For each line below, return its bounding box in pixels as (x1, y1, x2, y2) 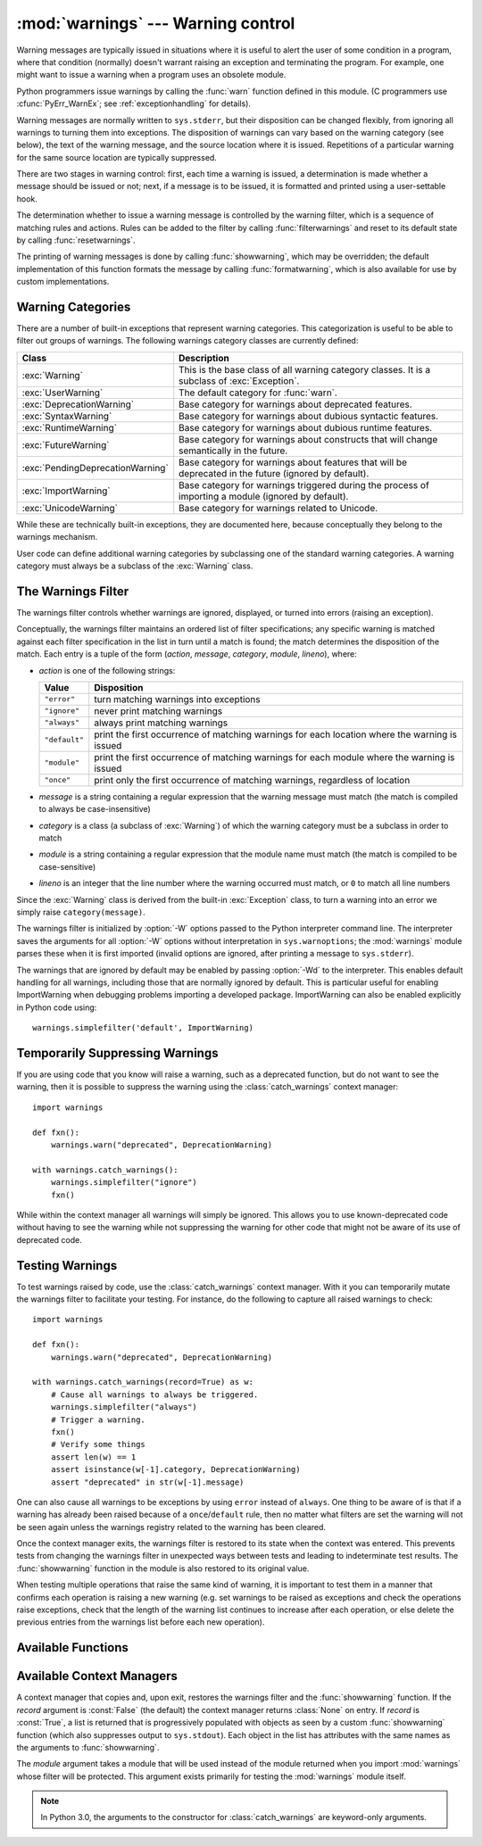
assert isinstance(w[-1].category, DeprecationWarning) (50, 1464, 301, 1475)
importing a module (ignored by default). (179, 490, 349, 502)
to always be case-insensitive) (38, 804, 151, 815)
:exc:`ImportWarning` (21, 484, 111, 497)
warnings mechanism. (16, 532, 98, 542)
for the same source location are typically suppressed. (16, 152, 218, 162)
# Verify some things (50, 1439, 146, 1450)
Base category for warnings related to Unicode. (179, 501, 378, 514)
